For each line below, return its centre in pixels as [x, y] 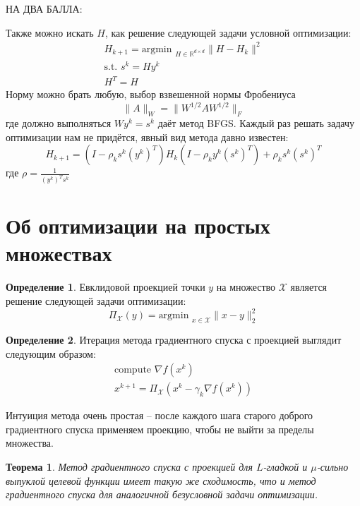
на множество [246, 287]
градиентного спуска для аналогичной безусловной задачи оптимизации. [162, 494]
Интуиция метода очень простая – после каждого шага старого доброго [160, 415]
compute [133, 370]
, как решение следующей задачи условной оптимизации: [228, 32]
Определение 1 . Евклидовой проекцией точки [106, 287]
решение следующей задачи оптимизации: [96, 301]
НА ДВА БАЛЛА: [44, 8]
